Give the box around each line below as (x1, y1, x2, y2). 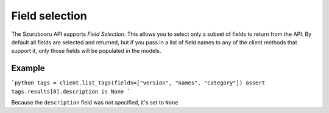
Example (11, 63, 45, 74)
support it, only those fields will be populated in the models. (11, 47, 161, 55)
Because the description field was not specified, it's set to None (11, 99, 179, 106)
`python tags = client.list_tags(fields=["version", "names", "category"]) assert (11, 80, 265, 86)
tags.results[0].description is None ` (11, 88, 130, 95)
